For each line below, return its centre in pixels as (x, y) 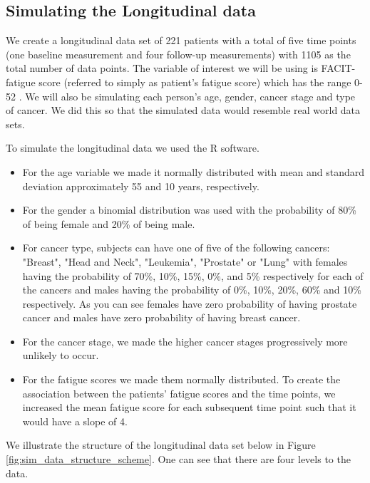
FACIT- (338, 68)
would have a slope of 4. (75, 421)
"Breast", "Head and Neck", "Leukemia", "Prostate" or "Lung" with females (185, 261)
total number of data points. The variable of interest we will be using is (162, 68)
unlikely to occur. (61, 355)
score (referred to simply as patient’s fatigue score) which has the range (195, 82)
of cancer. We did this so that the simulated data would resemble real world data (183, 110)
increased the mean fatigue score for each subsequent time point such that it (189, 407)
